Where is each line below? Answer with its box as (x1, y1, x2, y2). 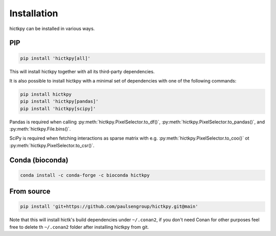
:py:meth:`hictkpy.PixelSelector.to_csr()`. (9, 142, 95, 148)
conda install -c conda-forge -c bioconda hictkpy (20, 172, 150, 178)
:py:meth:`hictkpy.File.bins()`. (9, 126, 71, 132)
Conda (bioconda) (9, 155, 68, 164)
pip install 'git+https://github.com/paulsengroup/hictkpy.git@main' (20, 204, 198, 209)
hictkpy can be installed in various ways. (9, 25, 95, 32)
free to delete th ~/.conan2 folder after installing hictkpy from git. (9, 224, 149, 230)
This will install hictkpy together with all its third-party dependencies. (9, 68, 155, 74)
